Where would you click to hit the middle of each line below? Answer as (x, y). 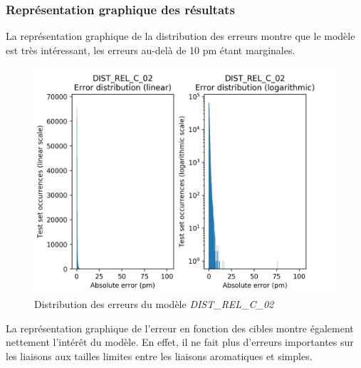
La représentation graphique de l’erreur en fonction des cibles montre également (180, 328)
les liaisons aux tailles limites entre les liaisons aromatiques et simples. (159, 356)
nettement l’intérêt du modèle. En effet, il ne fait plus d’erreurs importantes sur (180, 342)
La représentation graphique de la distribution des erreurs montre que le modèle (180, 36)
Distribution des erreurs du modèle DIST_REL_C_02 (154, 304)
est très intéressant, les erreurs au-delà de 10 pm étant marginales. (151, 50)
